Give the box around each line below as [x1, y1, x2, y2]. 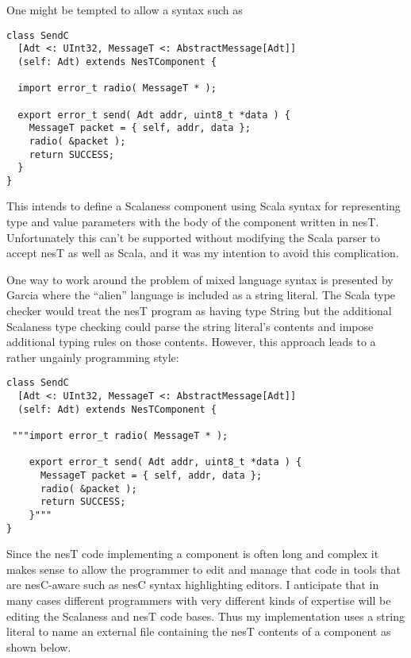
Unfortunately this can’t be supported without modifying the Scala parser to [6, 229, 381, 245]
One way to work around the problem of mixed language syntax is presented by [6, 271, 394, 287]
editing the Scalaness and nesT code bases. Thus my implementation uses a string [6, 607, 405, 624]
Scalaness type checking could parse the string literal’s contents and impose [6, 317, 374, 334]
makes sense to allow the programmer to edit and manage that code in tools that [6, 560, 401, 577]
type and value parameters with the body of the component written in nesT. [6, 214, 379, 230]
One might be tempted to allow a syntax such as [6, 2, 243, 17]
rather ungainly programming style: [6, 348, 179, 365]
